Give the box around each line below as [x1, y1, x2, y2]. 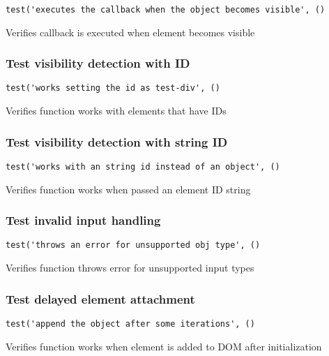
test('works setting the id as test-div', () [6, 83, 220, 94]
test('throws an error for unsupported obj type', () [6, 240, 261, 251]
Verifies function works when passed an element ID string [6, 181, 251, 196]
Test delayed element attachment [6, 290, 195, 307]
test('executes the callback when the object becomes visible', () [6, 5, 326, 15]
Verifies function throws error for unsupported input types [6, 260, 254, 275]
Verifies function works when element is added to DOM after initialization [6, 339, 322, 353]
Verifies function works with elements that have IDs [6, 103, 227, 118]
